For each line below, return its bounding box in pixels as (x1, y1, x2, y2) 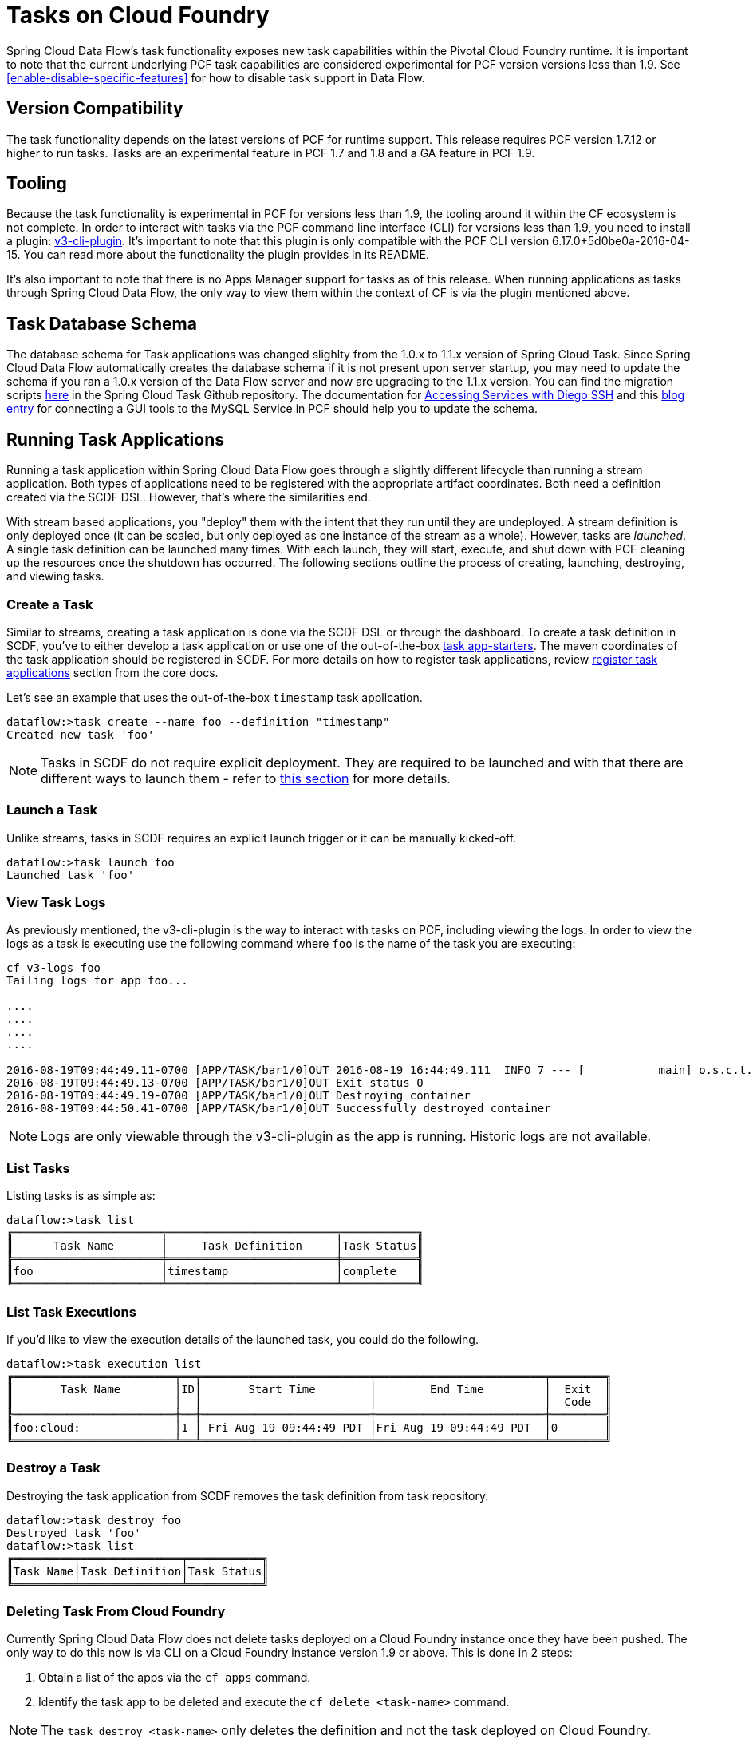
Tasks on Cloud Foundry (6, 2, 270, 29)
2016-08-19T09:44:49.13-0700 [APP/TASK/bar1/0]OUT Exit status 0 (6, 1076, 424, 1090)
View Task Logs (6, 894, 106, 910)
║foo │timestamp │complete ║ (6, 1265, 424, 1278)
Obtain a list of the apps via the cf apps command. (38, 1670, 311, 1685)
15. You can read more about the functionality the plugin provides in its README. (6, 248, 430, 262)
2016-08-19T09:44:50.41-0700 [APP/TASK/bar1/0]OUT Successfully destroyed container (6, 1102, 551, 1115)
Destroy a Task (6, 1460, 101, 1476)
